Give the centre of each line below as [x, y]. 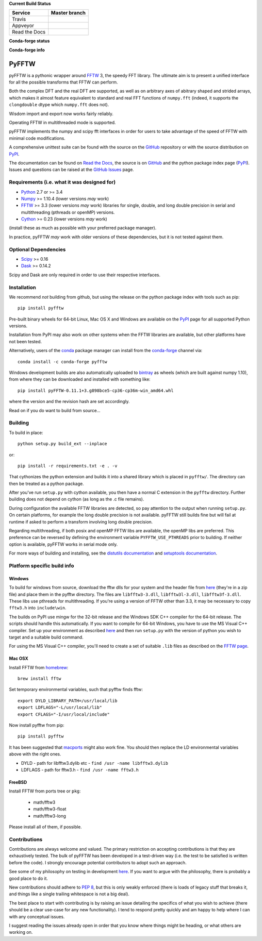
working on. [21, 932]
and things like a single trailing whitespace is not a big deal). [69, 894]
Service [21, 13]
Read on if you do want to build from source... [55, 410]
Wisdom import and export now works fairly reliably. [61, 114]
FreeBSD [18, 782]
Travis [19, 19]
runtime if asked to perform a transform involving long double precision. [81, 521]
